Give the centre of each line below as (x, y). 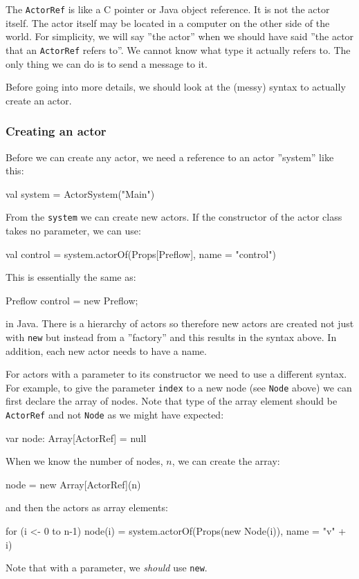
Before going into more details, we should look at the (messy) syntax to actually (176, 87)
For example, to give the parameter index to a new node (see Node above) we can (179, 387)
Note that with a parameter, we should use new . (107, 568)
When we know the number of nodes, (84, 461)
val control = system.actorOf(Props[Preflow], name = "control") (141, 254)
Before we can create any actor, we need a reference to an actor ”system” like (170, 157)
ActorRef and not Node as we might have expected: (115, 414)
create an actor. (39, 100)
